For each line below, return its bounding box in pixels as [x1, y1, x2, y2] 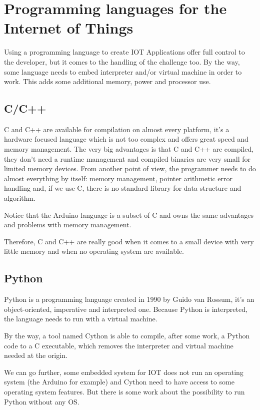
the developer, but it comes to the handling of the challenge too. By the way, [4, 56, 240, 67]
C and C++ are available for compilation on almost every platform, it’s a [4, 124, 229, 134]
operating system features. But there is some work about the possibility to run [4, 386, 245, 396]
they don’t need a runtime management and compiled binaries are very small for [4, 153, 251, 164]
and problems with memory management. [4, 219, 131, 230]
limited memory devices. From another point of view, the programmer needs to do [4, 163, 256, 174]
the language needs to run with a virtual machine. [4, 313, 157, 324]
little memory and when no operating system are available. [4, 246, 184, 256]
